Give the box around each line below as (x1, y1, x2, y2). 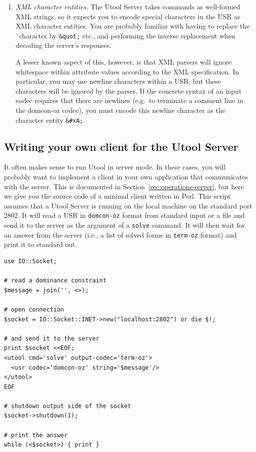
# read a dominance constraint (4, 277, 107, 284)
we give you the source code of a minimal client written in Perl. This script (4, 191, 231, 201)
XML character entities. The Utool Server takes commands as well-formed (15, 1, 241, 11)
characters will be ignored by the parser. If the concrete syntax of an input (15, 85, 242, 96)
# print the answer (4, 431, 68, 439)
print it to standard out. (4, 239, 77, 249)
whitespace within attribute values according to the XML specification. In (15, 66, 239, 76)
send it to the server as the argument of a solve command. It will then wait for (4, 220, 245, 230)
